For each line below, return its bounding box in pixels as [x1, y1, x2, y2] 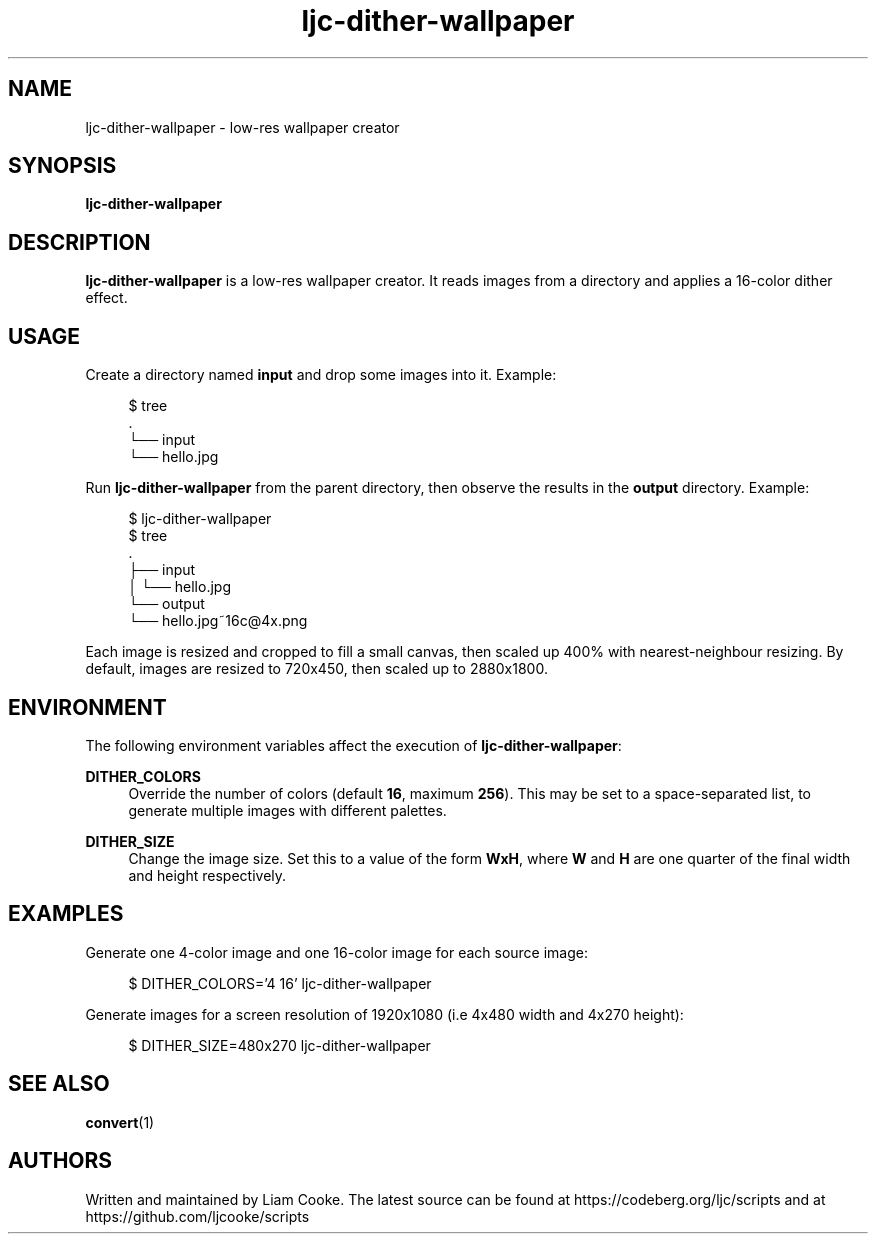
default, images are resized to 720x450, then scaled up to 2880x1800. [85, 660, 548, 678]
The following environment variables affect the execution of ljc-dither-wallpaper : [85, 736, 622, 754]
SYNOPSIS [8, 153, 117, 179]
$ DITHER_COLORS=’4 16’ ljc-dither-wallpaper [128, 974, 432, 992]
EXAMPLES [8, 901, 124, 927]
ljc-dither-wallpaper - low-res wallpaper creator [85, 118, 400, 136]
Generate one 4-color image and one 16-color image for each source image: [85, 943, 588, 961]
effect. [85, 289, 128, 307]
